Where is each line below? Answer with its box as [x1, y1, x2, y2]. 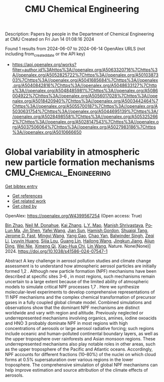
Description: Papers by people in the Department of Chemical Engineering [5, 31, 154, 37]
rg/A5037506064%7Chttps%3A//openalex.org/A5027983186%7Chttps [12, 124, 156, 130]
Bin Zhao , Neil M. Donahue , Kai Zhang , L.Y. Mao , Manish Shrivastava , [5, 222, 145, 228]
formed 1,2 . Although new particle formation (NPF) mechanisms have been [5, 268, 157, 274]
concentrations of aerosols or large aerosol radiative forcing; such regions [5, 325, 154, 331]
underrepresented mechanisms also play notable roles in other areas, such [5, 341, 156, 347]
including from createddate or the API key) [5, 51, 85, 58]
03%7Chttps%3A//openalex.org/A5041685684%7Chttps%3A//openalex [12, 77, 159, 83]
